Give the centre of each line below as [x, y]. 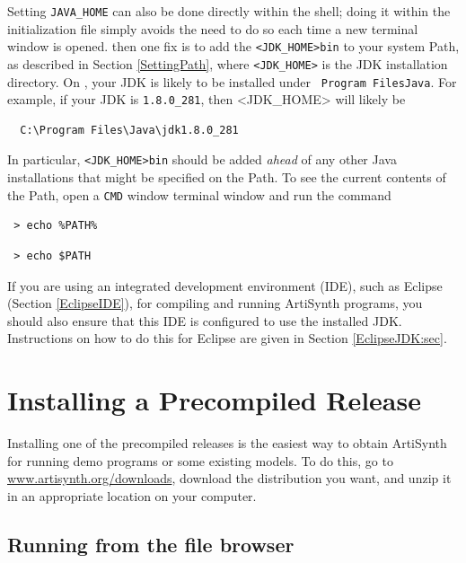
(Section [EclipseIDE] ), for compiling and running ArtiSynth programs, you [215, 303]
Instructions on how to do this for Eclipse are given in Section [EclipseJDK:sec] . [227, 338]
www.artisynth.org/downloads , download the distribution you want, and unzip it [229, 478]
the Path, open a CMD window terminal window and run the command [199, 194]
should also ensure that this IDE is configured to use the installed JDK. [205, 320]
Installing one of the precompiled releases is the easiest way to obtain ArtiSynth [227, 443]
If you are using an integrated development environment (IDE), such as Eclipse [225, 285]
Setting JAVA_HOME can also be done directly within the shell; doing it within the [229, 11]
